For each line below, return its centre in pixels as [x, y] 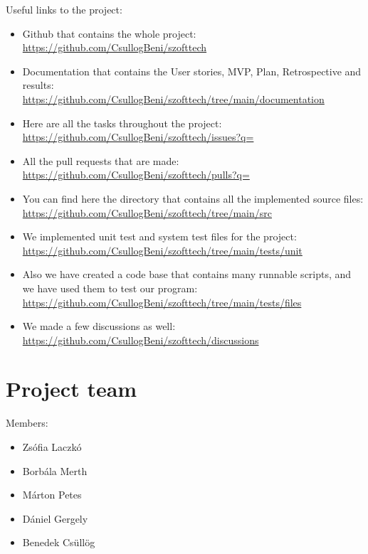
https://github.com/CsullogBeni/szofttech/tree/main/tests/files [162, 302]
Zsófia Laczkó [52, 447]
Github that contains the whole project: [109, 33]
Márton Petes [52, 495]
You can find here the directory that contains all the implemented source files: [193, 198]
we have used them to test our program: [110, 288]
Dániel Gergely [55, 518]
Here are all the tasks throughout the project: [122, 123]
